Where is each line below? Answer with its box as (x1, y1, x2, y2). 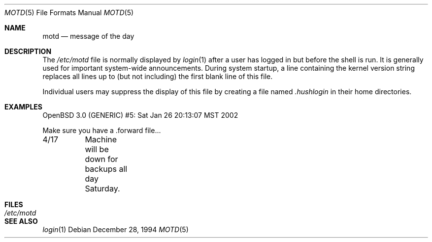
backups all (85, 164, 128, 174)
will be (85, 144, 109, 154)
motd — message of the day (42, 32, 134, 40)
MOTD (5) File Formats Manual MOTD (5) (4, 8, 134, 17)
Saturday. (85, 184, 120, 193)
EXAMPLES (4, 103, 42, 111)
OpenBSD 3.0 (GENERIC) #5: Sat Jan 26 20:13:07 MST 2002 (42, 111, 238, 119)
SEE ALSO (4, 217, 38, 225)
